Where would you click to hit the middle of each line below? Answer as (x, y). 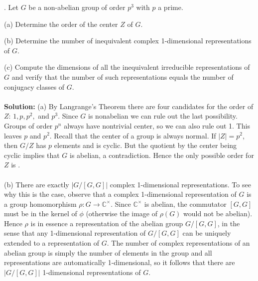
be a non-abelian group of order (77, 7)
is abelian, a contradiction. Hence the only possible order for (162, 155)
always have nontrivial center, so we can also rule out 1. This (157, 125)
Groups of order (28, 125)
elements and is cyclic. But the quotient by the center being (145, 145)
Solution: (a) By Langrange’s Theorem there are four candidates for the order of (129, 106)
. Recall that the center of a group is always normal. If (133, 135)
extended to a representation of (52, 243)
